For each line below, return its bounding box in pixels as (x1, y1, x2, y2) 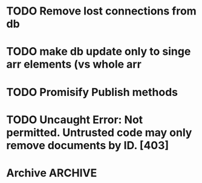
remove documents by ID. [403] (6, 138, 169, 152)
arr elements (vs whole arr (6, 57, 142, 71)
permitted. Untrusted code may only (6, 126, 192, 140)
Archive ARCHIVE (6, 166, 97, 179)
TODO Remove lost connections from (6, 4, 197, 18)
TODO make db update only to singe (6, 45, 191, 59)
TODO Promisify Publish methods (6, 85, 178, 99)
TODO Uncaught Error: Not (6, 113, 143, 126)
